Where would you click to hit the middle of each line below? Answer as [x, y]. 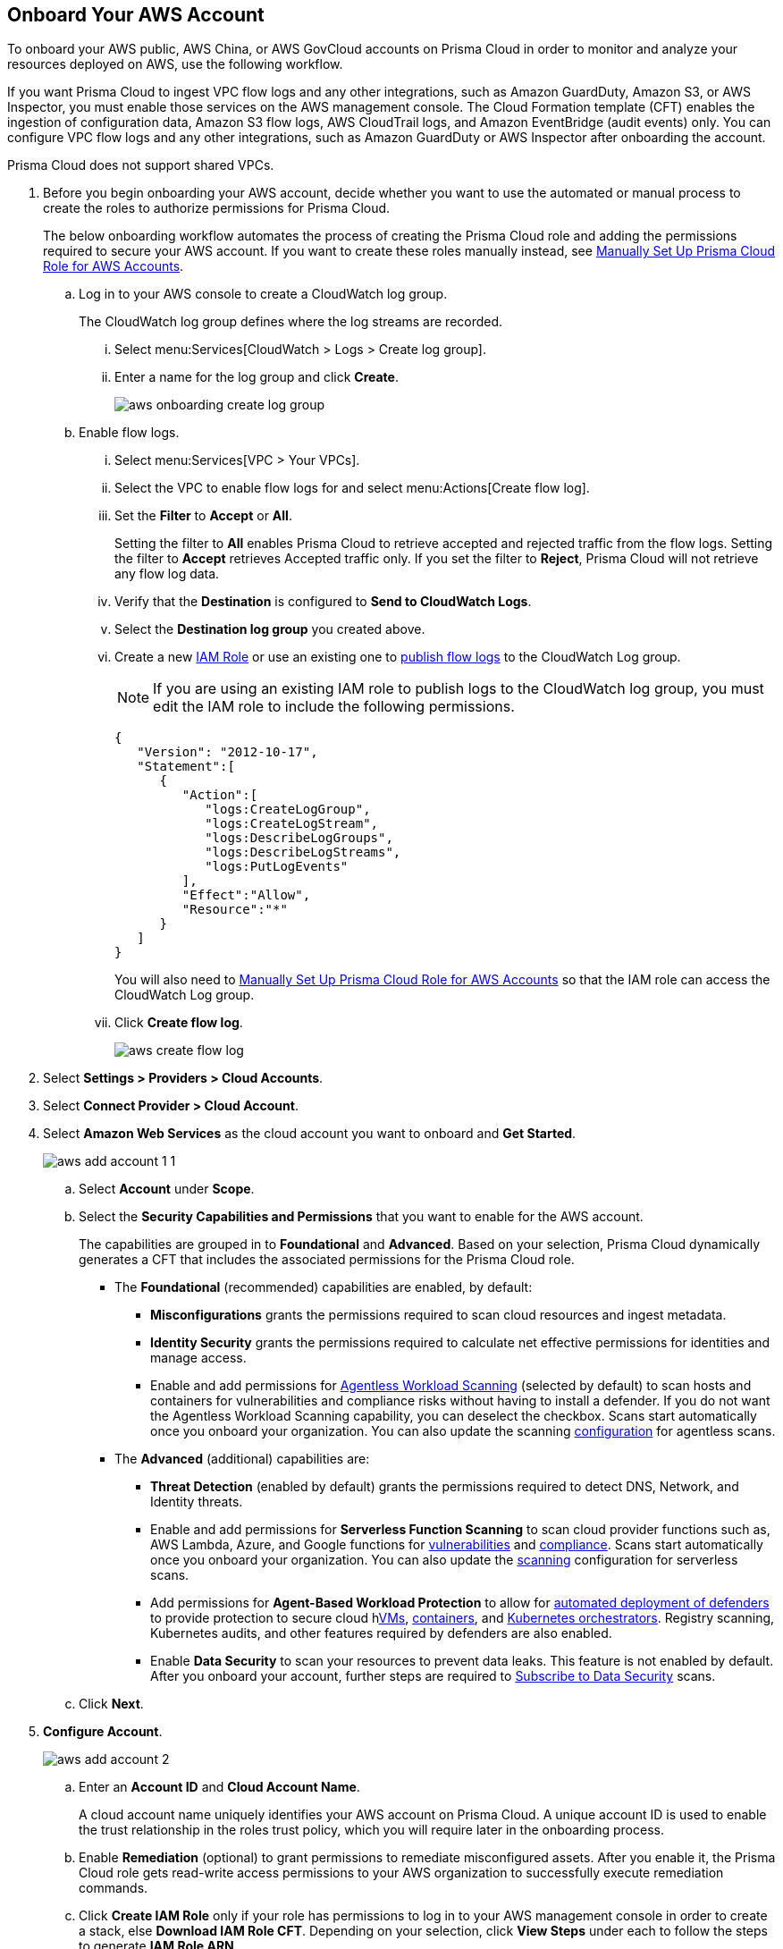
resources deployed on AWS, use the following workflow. [175, 64]
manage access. [198, 1358]
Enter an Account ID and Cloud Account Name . [219, 1787]
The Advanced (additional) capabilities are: [242, 1459]
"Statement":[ [186, 767]
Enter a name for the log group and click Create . [257, 377]
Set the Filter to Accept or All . [203, 516]
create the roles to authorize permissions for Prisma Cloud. [217, 208]
